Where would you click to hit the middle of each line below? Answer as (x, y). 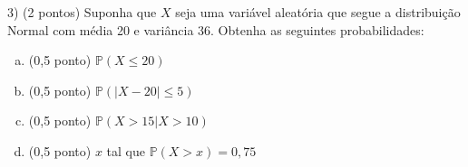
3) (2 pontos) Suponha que (82, 12)
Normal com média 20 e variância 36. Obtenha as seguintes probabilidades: (216, 29)
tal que (126, 150)
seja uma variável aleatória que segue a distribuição (318, 12)
